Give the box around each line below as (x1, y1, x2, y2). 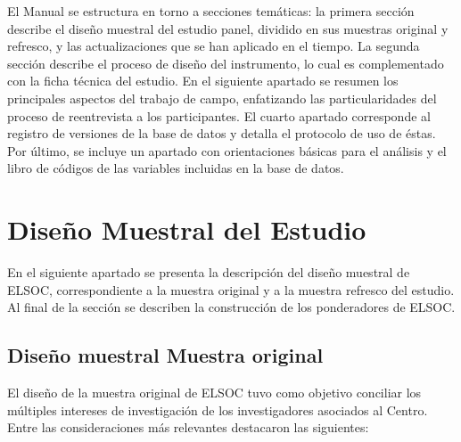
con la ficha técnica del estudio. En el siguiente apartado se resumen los (7, 71, 399, 90)
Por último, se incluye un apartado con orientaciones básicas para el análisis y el (7, 141, 447, 160)
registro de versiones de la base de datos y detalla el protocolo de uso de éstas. (7, 124, 436, 143)
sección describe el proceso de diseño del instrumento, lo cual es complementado (7, 53, 444, 72)
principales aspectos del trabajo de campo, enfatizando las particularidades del (7, 88, 437, 107)
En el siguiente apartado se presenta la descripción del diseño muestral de (7, 263, 410, 282)
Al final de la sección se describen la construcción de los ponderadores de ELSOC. (7, 298, 456, 316)
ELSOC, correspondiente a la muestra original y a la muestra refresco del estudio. (7, 280, 455, 299)
